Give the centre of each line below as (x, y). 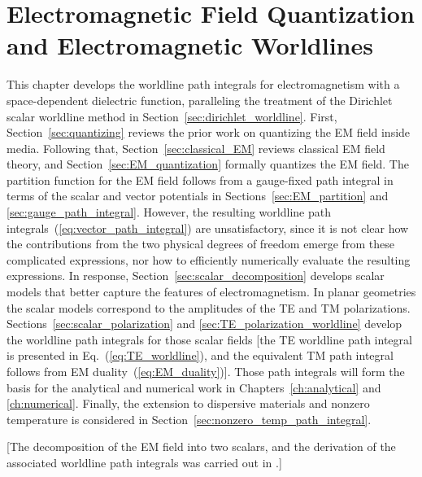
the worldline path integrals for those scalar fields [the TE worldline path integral (209, 339)
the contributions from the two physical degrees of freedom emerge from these (200, 244)
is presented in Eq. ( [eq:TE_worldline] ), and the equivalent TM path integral (200, 355)
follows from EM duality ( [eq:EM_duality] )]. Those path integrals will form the (206, 371)
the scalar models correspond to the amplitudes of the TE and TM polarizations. (209, 307)
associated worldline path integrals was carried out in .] (144, 462)
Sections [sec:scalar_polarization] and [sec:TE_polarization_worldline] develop (204, 324)
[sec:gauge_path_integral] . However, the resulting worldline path (169, 212)
